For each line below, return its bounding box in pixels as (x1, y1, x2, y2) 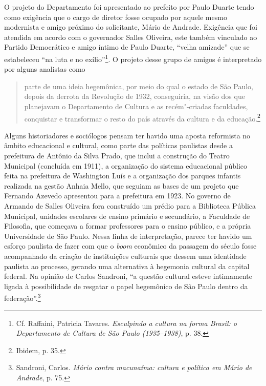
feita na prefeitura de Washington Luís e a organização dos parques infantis (4, 170, 241, 181)
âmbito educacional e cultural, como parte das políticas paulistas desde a (4, 140, 233, 151)
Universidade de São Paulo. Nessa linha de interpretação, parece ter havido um (4, 230, 252, 241)
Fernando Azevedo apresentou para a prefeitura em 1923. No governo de (4, 190, 231, 201)
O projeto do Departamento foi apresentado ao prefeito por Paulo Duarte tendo (4, 2, 254, 12)
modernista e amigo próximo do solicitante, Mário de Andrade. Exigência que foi (4, 22, 257, 32)
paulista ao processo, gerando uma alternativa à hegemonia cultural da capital (4, 260, 250, 271)
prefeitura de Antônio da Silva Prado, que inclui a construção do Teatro (4, 150, 230, 161)
